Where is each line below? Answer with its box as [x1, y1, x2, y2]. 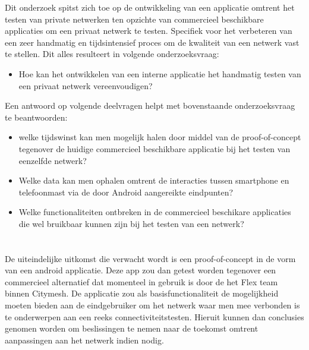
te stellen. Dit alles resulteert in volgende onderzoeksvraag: [5, 48, 219, 60]
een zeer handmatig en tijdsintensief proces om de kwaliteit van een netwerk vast [5, 36, 299, 48]
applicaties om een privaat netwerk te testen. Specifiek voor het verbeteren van [5, 24, 292, 37]
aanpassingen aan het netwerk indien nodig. [5, 333, 164, 346]
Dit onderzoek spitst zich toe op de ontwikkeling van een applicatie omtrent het [5, 1, 295, 13]
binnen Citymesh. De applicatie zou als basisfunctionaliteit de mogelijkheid [5, 287, 279, 299]
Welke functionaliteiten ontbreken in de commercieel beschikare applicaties [18, 206, 291, 218]
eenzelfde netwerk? [18, 154, 87, 166]
